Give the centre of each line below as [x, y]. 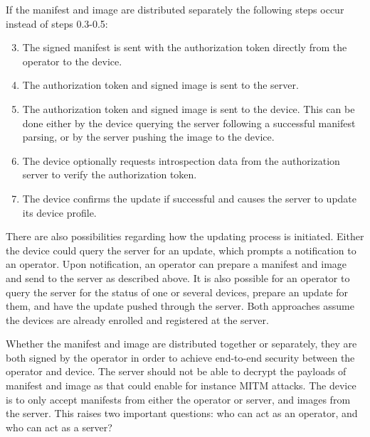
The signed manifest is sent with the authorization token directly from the [185, 47]
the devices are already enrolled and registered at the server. [137, 319]
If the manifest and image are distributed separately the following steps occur [175, 9]
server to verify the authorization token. [110, 174]
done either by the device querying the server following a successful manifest [189, 123]
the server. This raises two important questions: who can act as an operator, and [182, 413]
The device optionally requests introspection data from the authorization [181, 160]
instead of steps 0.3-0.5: [57, 23]
